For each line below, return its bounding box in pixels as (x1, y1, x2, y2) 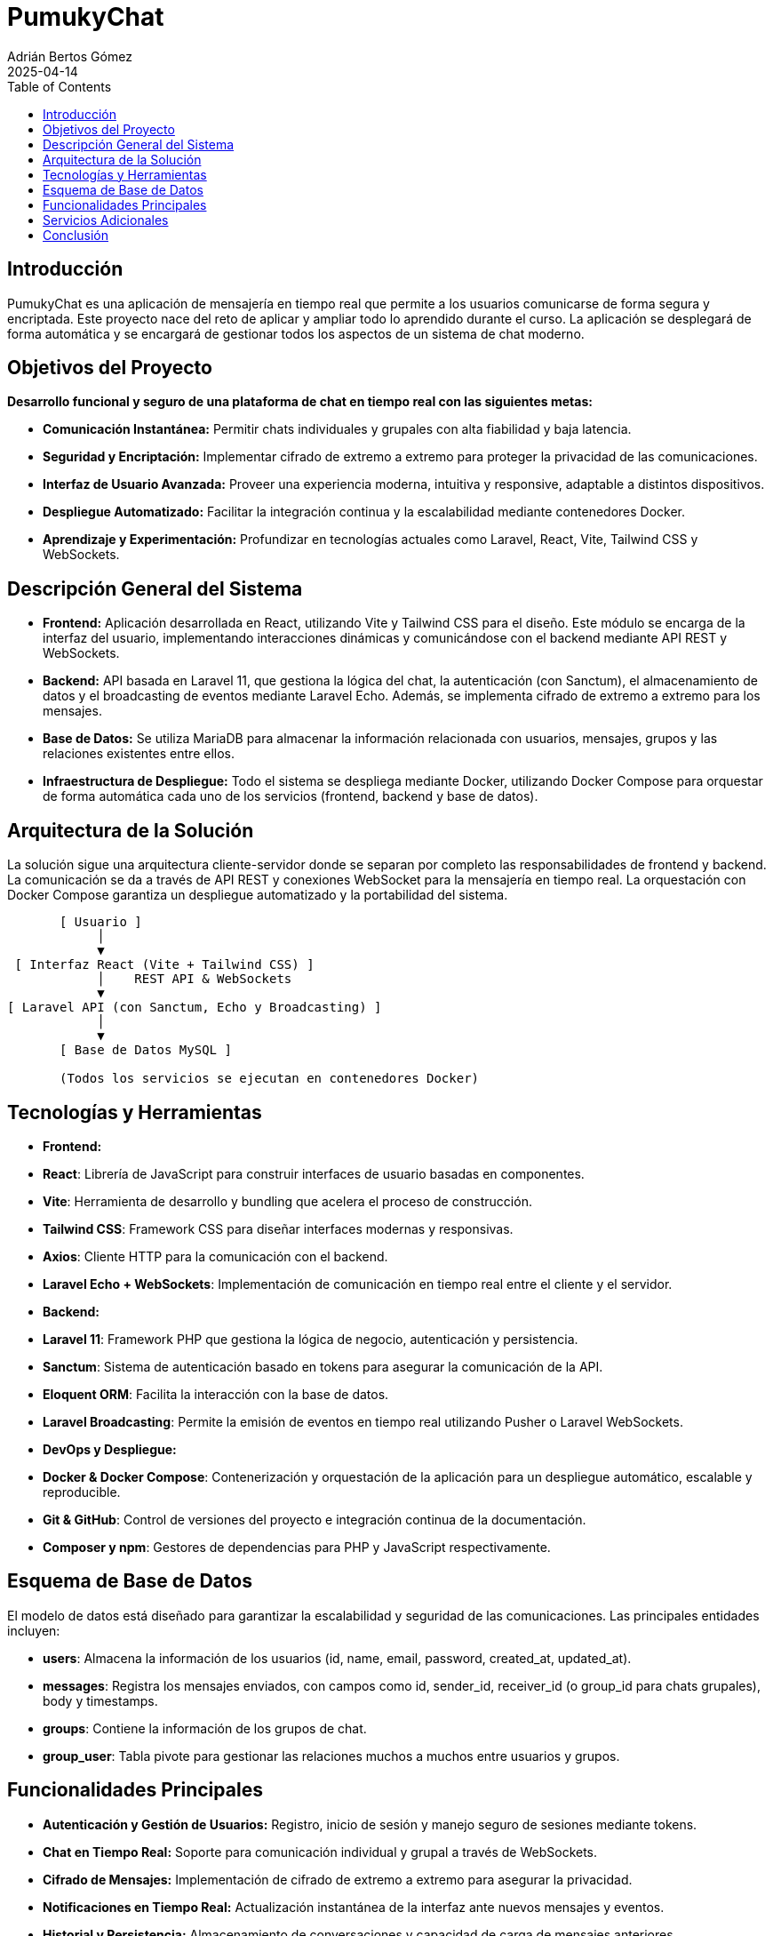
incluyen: (7, 1622, 60, 1638)
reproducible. (43, 1484, 121, 1500)
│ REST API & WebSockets (97, 972, 292, 987)
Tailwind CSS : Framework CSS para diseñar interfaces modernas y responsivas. (43, 1220, 514, 1236)
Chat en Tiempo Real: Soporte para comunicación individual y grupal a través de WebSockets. (43, 1844, 598, 1860)
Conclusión (43, 227, 109, 243)
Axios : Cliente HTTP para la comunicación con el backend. (43, 1248, 388, 1264)
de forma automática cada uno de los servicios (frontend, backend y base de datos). (43, 788, 538, 804)
